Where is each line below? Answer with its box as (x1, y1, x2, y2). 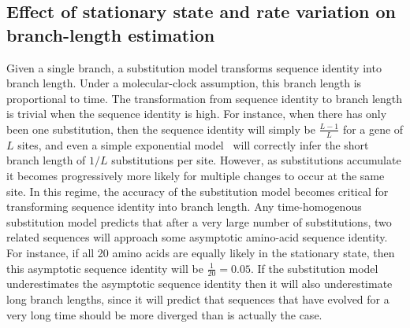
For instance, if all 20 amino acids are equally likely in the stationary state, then (6, 244, 395, 260)
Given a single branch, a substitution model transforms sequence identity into (6, 59, 382, 76)
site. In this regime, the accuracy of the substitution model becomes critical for (6, 182, 389, 199)
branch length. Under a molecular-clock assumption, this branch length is (6, 75, 362, 91)
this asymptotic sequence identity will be (6, 260, 203, 276)
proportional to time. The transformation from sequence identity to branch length (6, 90, 403, 106)
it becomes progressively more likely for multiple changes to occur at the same (6, 167, 385, 183)
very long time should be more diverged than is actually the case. (6, 306, 322, 322)
